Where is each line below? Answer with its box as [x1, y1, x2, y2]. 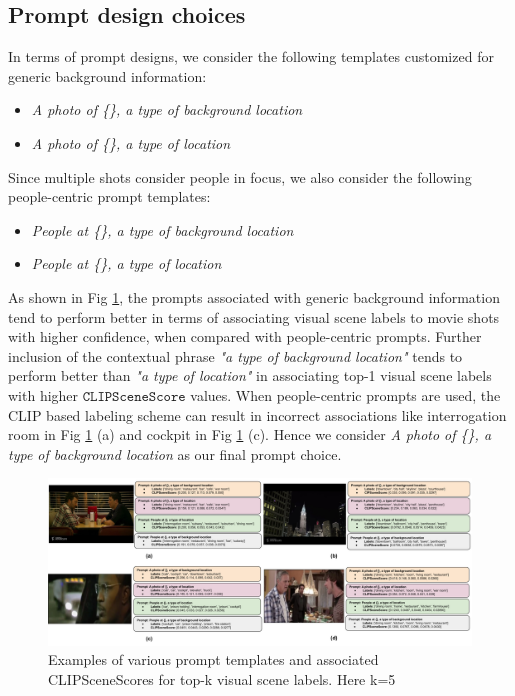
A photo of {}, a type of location [31, 132, 231, 153]
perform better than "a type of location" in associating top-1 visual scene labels [8, 365, 492, 386]
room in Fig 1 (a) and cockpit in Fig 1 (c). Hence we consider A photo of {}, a [8, 424, 492, 445]
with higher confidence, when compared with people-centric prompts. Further [8, 326, 482, 347]
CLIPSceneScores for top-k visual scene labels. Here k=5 [48, 668, 396, 689]
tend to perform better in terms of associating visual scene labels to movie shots [8, 306, 500, 327]
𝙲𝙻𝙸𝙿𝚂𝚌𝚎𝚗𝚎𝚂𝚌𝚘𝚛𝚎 [82, 389, 186, 404]
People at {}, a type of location [31, 253, 222, 274]
